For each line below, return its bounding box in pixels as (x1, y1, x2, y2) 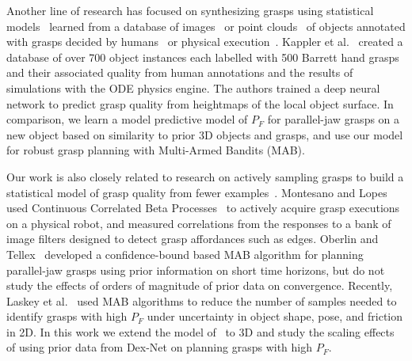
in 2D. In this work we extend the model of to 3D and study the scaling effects (6, 323, 395, 340)
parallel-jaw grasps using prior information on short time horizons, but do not (6, 261, 385, 278)
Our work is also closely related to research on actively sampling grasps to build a (6, 168, 404, 184)
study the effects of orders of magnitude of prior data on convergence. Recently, (6, 277, 393, 294)
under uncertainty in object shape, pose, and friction (147, 308, 403, 325)
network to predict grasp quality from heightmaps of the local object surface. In (6, 95, 394, 112)
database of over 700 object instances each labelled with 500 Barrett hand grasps (6, 48, 399, 65)
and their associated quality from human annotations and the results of (6, 64, 353, 81)
